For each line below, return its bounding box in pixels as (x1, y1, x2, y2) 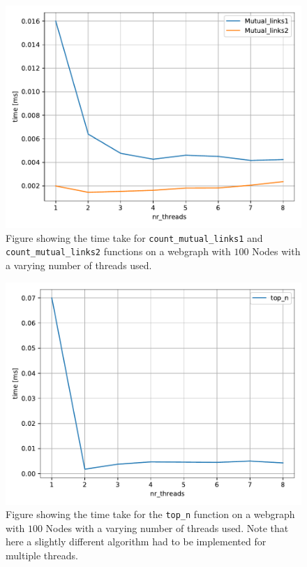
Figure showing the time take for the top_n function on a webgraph (6, 507, 295, 522)
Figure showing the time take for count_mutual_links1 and (6, 230, 263, 245)
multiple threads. (6, 547, 78, 562)
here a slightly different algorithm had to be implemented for (6, 534, 267, 549)
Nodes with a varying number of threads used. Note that (45, 520, 289, 535)
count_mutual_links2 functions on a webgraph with (6, 244, 231, 259)
